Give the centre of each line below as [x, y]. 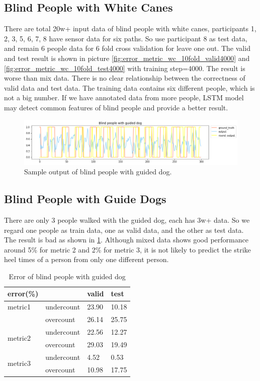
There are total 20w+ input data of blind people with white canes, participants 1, [130, 28]
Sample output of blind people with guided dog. [98, 172]
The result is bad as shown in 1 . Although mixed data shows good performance [126, 240]
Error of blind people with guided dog [67, 276]
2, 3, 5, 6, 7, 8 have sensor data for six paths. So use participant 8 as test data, [126, 38]
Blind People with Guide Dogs [85, 199]
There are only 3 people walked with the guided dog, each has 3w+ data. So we [127, 219]
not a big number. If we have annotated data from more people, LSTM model [124, 98]
